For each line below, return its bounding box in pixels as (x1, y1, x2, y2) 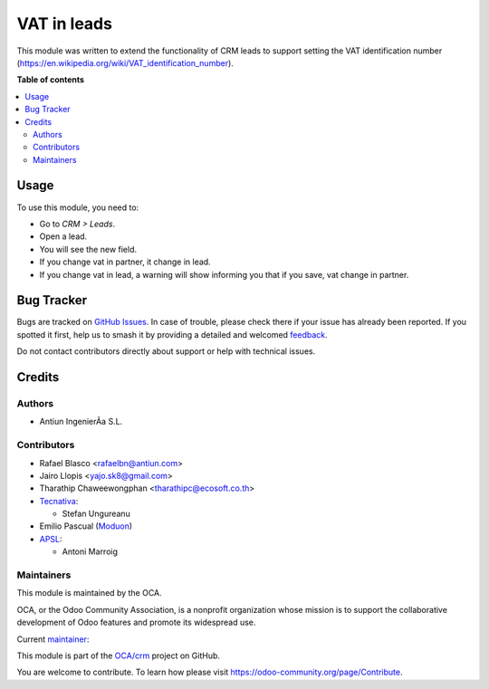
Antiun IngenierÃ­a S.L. (39, 416, 123, 427)
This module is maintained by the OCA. (16, 588, 162, 598)
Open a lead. (39, 231, 88, 242)
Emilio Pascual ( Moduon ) (39, 521, 133, 531)
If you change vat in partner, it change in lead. (39, 256, 212, 267)
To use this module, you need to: (16, 202, 139, 213)
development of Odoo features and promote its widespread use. (16, 617, 256, 628)
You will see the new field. (39, 244, 138, 254)
